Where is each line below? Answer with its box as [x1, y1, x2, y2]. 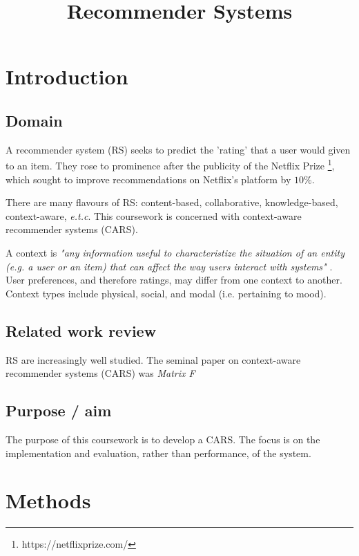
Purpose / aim [6, 400, 112, 421]
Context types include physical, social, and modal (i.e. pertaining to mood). [6, 286, 327, 300]
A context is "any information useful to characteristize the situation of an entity [6, 245, 345, 259]
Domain [6, 109, 63, 131]
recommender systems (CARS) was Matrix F [6, 366, 195, 380]
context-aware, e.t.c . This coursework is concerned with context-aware [6, 208, 302, 223]
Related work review [6, 319, 157, 341]
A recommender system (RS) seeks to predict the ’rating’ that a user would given [6, 142, 351, 156]
